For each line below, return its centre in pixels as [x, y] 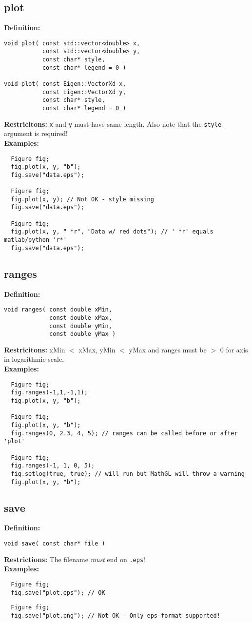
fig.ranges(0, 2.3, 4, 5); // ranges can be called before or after [124, 433]
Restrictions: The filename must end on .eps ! [75, 559]
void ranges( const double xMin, [58, 310]
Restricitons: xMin [35, 349]
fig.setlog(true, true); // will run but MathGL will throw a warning [128, 474]
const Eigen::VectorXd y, [84, 92]
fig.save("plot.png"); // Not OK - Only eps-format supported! [116, 615]
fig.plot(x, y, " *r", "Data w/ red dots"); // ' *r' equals [112, 232]
